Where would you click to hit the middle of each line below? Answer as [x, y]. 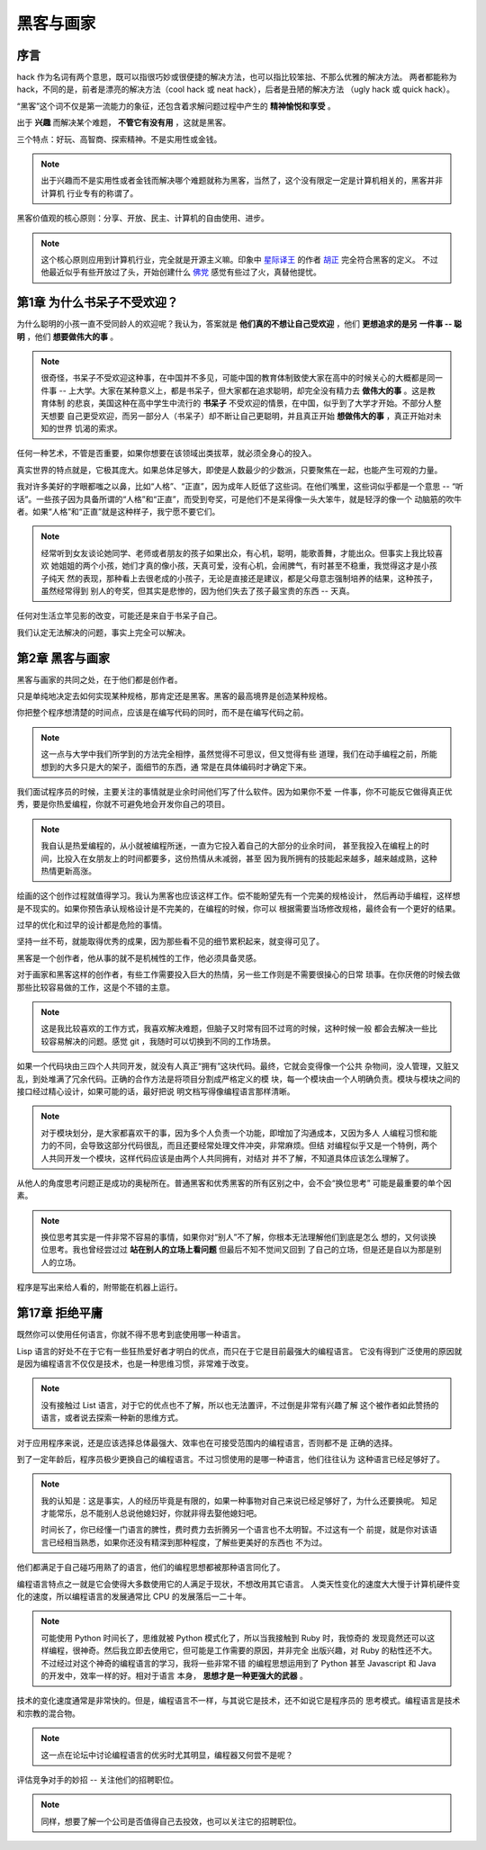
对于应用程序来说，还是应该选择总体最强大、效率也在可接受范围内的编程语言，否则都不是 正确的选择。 [207, 1442]
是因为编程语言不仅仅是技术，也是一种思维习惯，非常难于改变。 [135, 1363]
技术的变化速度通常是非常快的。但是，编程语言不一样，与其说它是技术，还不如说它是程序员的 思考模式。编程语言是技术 [238, 1701]
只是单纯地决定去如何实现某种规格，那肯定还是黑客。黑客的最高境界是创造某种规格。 [174, 696]
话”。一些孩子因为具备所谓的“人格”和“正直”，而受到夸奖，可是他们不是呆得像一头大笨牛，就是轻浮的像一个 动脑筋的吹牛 [239, 498]
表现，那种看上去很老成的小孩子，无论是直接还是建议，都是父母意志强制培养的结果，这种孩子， [260, 578]
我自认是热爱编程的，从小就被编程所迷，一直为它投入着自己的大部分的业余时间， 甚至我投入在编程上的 [231, 846]
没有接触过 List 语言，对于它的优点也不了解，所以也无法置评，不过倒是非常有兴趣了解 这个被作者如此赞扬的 [240, 1405]
